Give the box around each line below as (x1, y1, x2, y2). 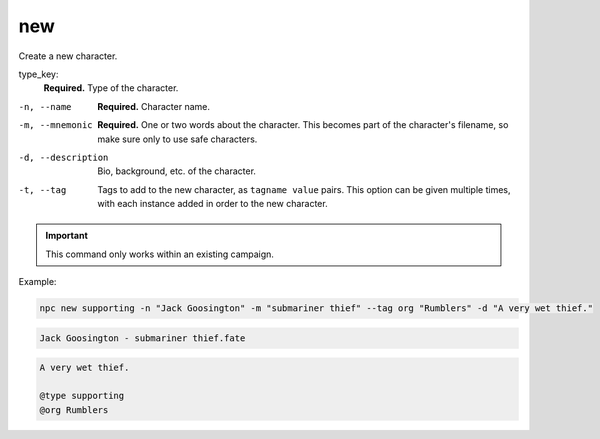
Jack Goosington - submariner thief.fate (39, 332, 246, 344)
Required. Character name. (97, 100, 210, 112)
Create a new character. (18, 50, 118, 62)
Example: (18, 276, 57, 288)
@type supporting (39, 390, 125, 402)
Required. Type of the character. (43, 82, 179, 94)
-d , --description (18, 151, 109, 163)
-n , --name (18, 101, 72, 112)
